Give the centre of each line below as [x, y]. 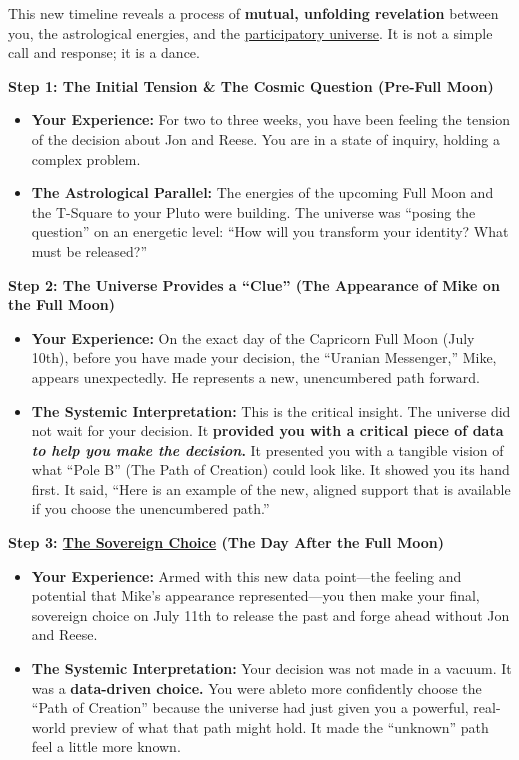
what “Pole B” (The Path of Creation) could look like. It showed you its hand [270, 469]
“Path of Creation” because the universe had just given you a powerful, [250, 707]
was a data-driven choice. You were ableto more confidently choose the [256, 687]
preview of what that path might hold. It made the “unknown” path [279, 726]
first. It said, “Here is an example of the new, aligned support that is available [271, 488]
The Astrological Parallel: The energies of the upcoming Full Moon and [262, 192]
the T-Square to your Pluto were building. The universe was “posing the [253, 211]
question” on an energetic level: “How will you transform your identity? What [270, 231]
